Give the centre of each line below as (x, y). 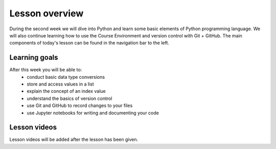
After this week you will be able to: (46, 70)
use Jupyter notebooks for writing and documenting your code (93, 113)
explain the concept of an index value (66, 91)
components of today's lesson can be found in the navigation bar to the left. (89, 43)
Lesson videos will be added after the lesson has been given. (74, 140)
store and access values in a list (60, 84)
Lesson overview (47, 13)
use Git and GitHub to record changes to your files (80, 105)
